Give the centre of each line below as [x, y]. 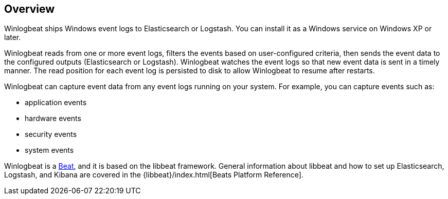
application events [56, 103]
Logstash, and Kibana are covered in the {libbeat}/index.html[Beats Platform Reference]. [154, 175]
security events [51, 134]
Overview [30, 9]
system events [49, 150]
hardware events [53, 118]
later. [13, 37]
